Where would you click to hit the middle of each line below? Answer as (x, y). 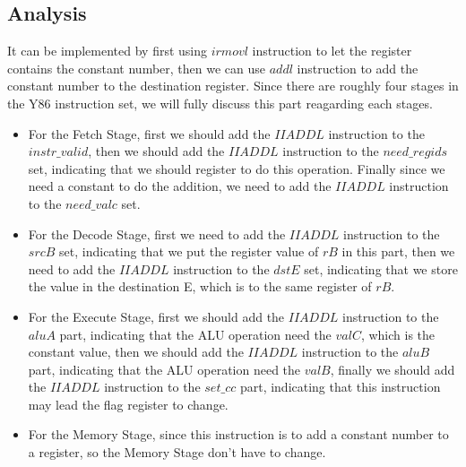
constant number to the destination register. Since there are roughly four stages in (233, 86)
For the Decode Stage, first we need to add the (157, 233)
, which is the (398, 334)
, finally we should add (393, 369)
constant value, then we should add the (136, 352)
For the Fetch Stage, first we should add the (149, 133)
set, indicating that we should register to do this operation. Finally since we (237, 168)
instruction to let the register (332, 51)
